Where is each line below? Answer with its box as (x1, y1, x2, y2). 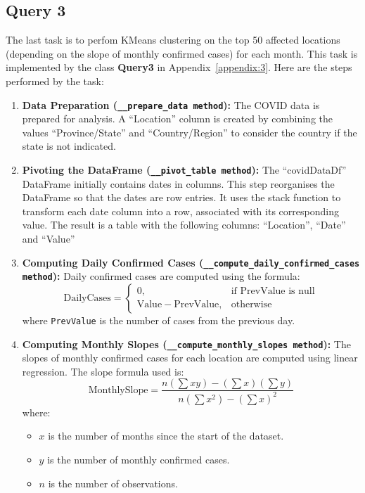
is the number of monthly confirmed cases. (47, 452, 230, 467)
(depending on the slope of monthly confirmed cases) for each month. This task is (6, 46, 358, 60)
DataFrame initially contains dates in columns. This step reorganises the (22, 176, 335, 191)
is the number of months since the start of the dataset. (48, 428, 284, 443)
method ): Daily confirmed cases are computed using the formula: (22, 269, 300, 283)
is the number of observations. (48, 475, 178, 490)
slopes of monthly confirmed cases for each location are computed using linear (22, 350, 358, 365)
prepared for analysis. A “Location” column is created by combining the (22, 111, 333, 126)
